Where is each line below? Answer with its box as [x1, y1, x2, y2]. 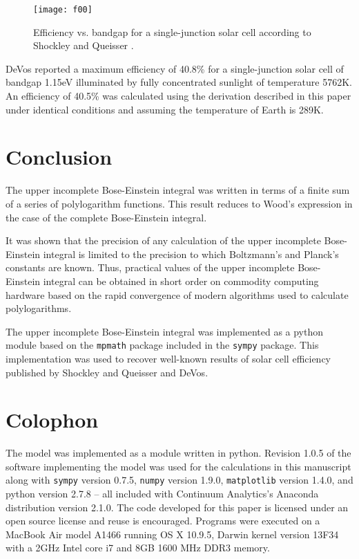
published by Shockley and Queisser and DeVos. [6, 365, 208, 379]
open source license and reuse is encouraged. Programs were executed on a [6, 513, 320, 528]
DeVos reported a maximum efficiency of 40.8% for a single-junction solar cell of [6, 61, 344, 75]
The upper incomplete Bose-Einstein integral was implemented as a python [6, 324, 324, 338]
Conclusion [6, 143, 113, 171]
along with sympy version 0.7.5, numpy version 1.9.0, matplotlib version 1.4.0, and [6, 473, 353, 487]
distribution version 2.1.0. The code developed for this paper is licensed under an [6, 500, 349, 514]
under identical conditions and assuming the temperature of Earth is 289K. [6, 102, 324, 116]
